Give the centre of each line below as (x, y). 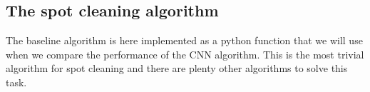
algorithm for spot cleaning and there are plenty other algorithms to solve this (177, 68)
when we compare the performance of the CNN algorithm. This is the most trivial (185, 54)
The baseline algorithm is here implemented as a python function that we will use (184, 40)
